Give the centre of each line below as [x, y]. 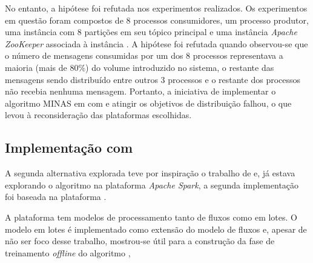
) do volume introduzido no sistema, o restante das [180, 67]
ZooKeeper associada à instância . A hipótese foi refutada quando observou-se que [156, 43]
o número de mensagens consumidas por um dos [94, 55]
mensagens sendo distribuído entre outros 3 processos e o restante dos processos [153, 79]
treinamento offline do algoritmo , [68, 252]
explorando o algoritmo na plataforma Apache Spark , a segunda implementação [152, 185]
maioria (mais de [36, 67]
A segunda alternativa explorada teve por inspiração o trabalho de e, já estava [150, 173]
